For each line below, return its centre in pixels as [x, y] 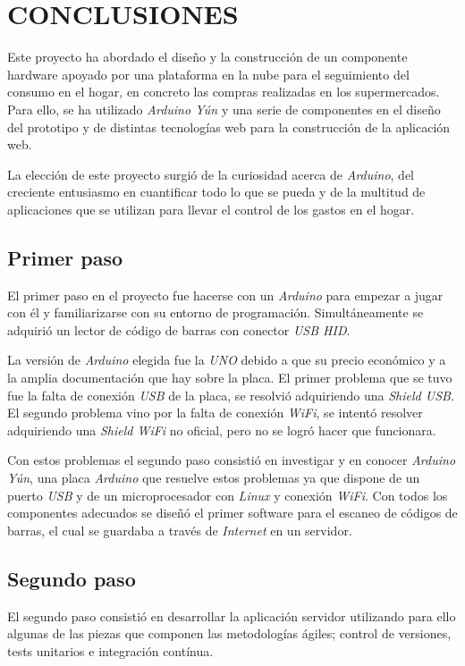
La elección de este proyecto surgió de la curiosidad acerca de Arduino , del [211, 174]
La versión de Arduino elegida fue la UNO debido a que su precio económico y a [227, 360]
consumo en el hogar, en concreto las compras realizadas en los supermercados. [224, 92]
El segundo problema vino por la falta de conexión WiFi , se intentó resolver [215, 413]
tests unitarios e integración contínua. [110, 650]
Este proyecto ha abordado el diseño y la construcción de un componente [207, 57]
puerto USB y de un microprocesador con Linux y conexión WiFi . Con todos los [228, 495]
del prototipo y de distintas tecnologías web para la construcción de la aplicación [229, 126]
